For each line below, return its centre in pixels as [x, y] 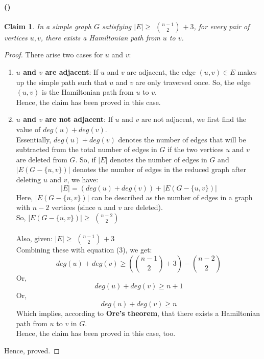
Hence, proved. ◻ [32, 350]
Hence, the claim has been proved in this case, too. [96, 333]
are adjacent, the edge [161, 71]
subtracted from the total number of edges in [87, 149]
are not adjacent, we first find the [194, 119]
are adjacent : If [72, 71]
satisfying [117, 26]
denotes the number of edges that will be [182, 139]
